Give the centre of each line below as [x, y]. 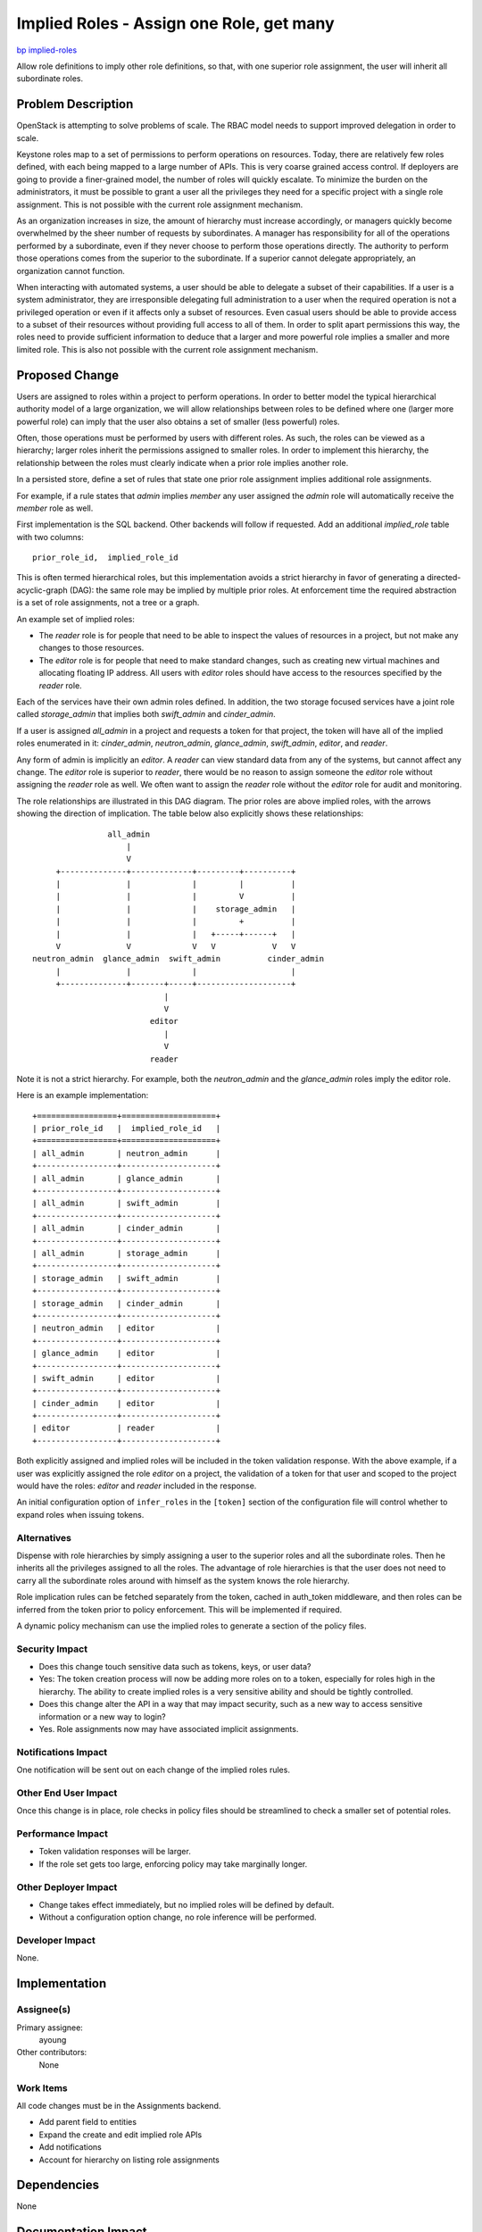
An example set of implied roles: [76, 619]
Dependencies [58, 2185]
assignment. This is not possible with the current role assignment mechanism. [160, 204]
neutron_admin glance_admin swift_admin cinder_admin [179, 959]
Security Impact [52, 1649]
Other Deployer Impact [67, 1886]
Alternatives [44, 1537]
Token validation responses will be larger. [115, 1852]
